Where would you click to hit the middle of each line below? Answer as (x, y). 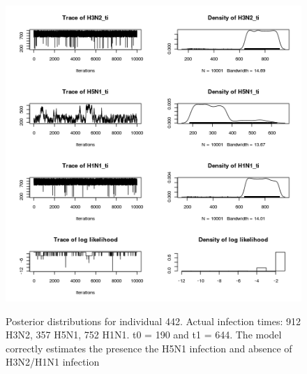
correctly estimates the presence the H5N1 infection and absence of (149, 348)
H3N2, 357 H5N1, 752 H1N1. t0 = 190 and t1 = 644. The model (144, 335)
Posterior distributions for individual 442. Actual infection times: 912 (153, 321)
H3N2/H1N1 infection (53, 362)
